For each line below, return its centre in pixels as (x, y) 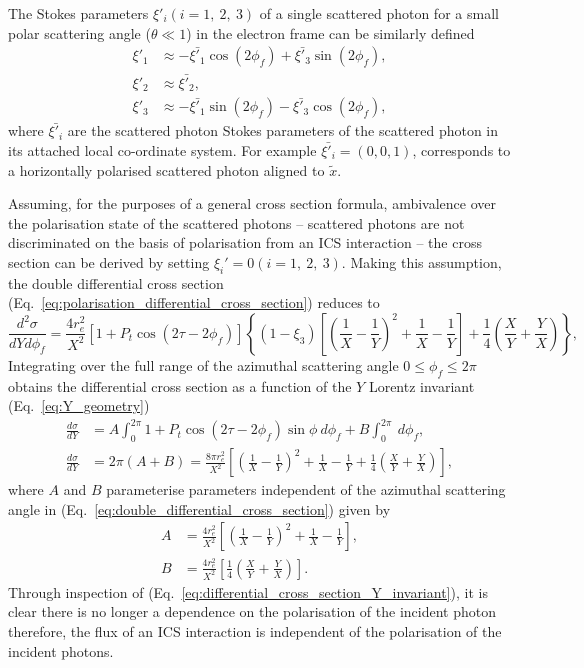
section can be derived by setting (109, 261)
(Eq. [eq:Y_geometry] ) (79, 405)
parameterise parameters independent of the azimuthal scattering (306, 489)
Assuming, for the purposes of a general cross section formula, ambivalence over (252, 203)
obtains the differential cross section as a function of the (180, 385)
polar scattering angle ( (79, 32)
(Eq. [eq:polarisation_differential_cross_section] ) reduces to (194, 302)
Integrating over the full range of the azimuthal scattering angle (203, 364)
